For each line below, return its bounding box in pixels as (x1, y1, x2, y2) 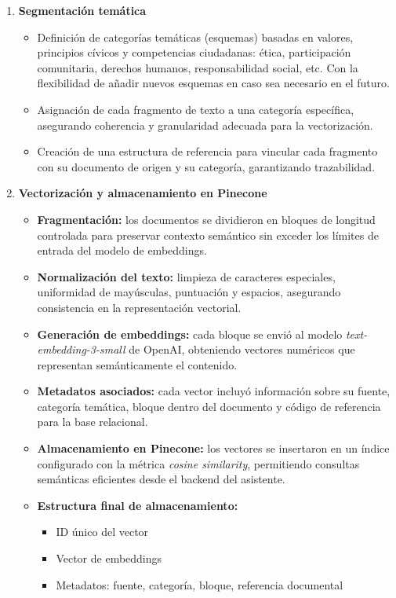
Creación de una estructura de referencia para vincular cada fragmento (37, 143, 378, 160)
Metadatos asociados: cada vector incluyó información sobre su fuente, (37, 383, 391, 399)
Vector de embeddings (56, 550, 162, 567)
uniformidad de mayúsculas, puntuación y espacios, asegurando (37, 284, 341, 300)
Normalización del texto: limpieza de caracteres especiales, (37, 268, 336, 284)
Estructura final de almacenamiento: (37, 497, 238, 513)
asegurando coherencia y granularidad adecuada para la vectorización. (37, 116, 373, 133)
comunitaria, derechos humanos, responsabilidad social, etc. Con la (37, 59, 358, 75)
